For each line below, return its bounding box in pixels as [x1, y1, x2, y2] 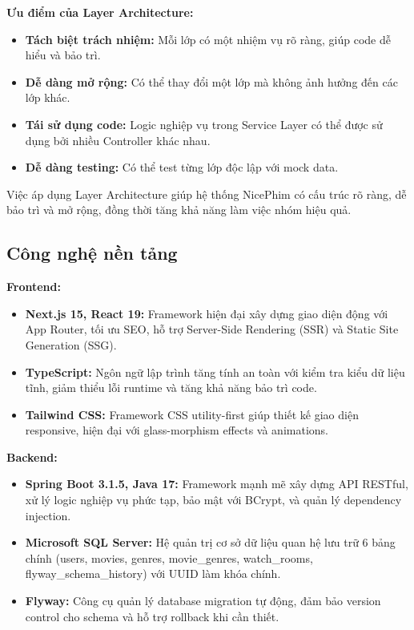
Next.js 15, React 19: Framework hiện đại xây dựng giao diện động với [25, 305, 388, 321]
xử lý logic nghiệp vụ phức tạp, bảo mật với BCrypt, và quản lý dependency [25, 491, 402, 508]
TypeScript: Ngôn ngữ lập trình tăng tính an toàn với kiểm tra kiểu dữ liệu [25, 363, 405, 380]
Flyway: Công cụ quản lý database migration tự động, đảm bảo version [25, 592, 381, 609]
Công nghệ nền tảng [6, 240, 178, 265]
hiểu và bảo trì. [25, 46, 101, 63]
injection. [25, 507, 71, 523]
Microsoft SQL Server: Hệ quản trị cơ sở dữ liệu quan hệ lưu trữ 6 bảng [25, 534, 396, 551]
